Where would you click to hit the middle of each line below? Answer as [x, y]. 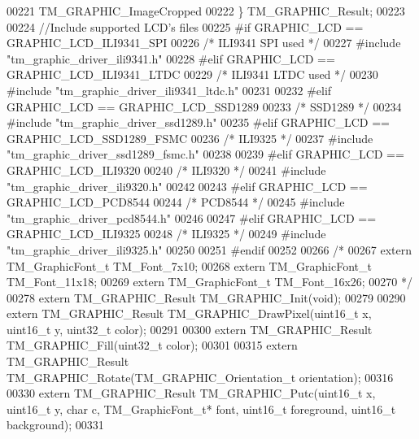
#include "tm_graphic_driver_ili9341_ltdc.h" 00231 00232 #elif [169, 90]
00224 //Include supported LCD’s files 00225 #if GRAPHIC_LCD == [185, 26]
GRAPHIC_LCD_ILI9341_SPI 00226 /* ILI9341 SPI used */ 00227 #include [204, 43]
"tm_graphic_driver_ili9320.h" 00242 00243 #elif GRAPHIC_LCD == [187, 186]
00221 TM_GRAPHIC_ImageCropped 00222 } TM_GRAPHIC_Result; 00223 [206, 11]
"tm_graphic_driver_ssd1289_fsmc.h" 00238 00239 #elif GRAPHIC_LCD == [205, 154]
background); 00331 [55, 425]
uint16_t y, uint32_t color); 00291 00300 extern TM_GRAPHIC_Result [190, 329]
